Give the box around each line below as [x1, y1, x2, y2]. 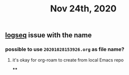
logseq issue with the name [5, 31, 92, 40]
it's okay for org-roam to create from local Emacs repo [12, 57, 124, 63]
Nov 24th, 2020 [50, 3, 117, 14]
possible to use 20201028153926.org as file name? [5, 46, 125, 53]
